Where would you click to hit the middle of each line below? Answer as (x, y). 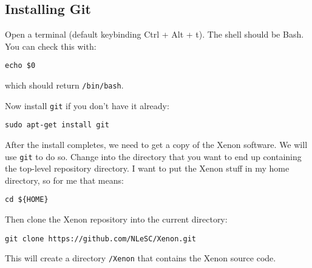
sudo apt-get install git (57, 125)
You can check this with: (51, 46)
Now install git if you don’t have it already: (87, 105)
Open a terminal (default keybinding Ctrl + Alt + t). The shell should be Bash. (154, 34)
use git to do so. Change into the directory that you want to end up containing (153, 156)
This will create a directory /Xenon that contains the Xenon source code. (141, 258)
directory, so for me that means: (64, 180)
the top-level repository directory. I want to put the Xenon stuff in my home (147, 168)
